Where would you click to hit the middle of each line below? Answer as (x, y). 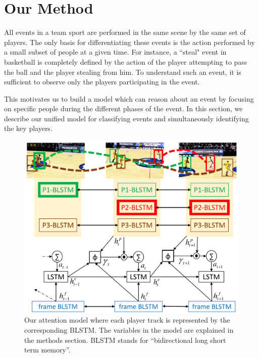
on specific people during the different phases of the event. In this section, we (123, 108)
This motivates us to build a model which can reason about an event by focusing (129, 98)
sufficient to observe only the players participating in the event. (102, 82)
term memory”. (47, 350)
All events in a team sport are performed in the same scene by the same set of (125, 32)
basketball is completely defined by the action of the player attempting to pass (126, 61)
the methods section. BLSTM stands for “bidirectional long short (125, 340)
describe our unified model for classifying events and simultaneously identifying (126, 118)
